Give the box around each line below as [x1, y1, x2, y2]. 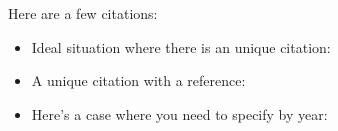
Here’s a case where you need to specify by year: [31, 103, 328, 124]
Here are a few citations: [8, 3, 158, 23]
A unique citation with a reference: [31, 70, 246, 91]
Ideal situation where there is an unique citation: [31, 36, 331, 57]
